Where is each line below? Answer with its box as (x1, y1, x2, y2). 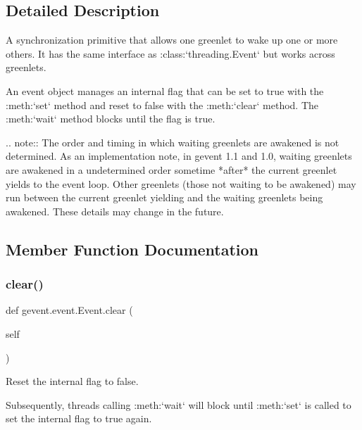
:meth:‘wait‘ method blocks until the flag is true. (6, 111, 216, 126)
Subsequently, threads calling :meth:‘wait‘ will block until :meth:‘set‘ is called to (6, 397, 351, 412)
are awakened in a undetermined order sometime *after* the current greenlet (6, 162, 337, 177)
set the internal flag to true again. (6, 411, 152, 426)
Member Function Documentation (6, 238, 259, 260)
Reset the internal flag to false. (6, 374, 139, 388)
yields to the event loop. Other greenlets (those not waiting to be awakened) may (6, 176, 356, 191)
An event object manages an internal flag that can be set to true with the (6, 83, 324, 98)
